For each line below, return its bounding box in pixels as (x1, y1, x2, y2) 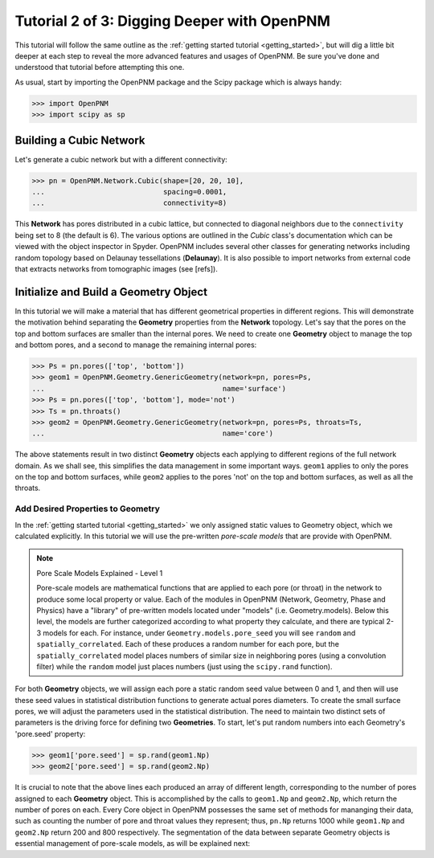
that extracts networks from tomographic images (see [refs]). (14, 264, 219, 273)
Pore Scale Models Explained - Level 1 (36, 568, 163, 578)
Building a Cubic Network (14, 133, 145, 147)
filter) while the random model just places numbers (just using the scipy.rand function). (36, 661, 333, 671)
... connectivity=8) (31, 198, 227, 208)
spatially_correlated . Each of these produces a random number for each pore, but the (36, 639, 339, 649)
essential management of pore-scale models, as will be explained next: (14, 839, 251, 848)
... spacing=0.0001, (31, 187, 227, 196)
